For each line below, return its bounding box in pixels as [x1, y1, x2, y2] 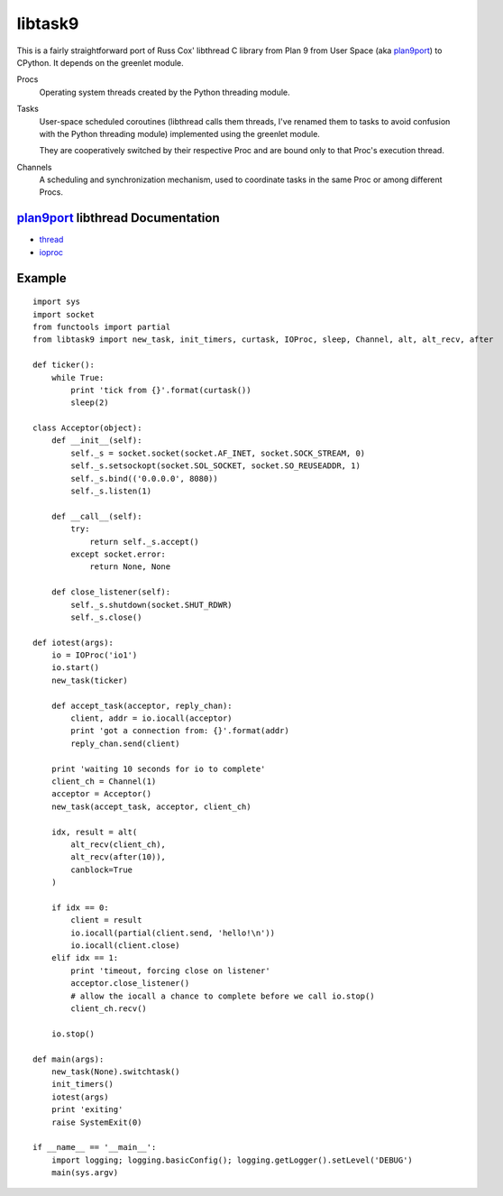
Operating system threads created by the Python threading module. [39, 87, 290, 97]
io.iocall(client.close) [70, 941, 180, 951]
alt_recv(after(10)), [70, 852, 167, 862]
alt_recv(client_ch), [70, 839, 167, 850]
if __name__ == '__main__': [32, 1142, 157, 1153]
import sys [32, 297, 81, 307]
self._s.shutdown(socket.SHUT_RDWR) [70, 600, 233, 610]
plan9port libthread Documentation [16, 210, 220, 225]
